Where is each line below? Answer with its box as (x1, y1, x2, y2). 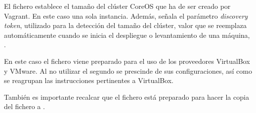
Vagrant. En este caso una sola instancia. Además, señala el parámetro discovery (4, 10, 248, 21)
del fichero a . (4, 101, 45, 112)
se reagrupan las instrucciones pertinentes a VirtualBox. (4, 75, 173, 85)
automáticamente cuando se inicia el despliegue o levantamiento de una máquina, (4, 29, 250, 40)
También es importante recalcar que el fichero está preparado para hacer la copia (4, 91, 249, 102)
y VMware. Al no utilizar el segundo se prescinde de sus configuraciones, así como (4, 65, 252, 76)
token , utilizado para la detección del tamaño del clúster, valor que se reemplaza (4, 20, 247, 30)
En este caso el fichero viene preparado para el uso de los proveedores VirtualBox (4, 56, 250, 66)
